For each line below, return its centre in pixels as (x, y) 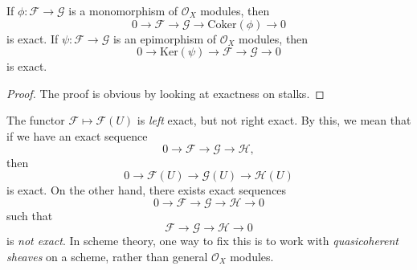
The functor (36, 120)
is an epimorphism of (165, 38)
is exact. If (33, 38)
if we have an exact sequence (77, 135)
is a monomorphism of (123, 10)
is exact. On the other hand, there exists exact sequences (147, 190)
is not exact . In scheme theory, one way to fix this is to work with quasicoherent (202, 241)
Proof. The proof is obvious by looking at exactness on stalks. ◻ (166, 93)
